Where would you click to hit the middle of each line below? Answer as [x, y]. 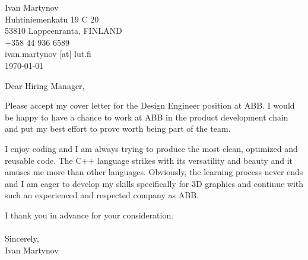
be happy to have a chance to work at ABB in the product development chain [147, 117]
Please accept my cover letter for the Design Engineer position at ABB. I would [150, 105]
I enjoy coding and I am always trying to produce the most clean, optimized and [151, 148]
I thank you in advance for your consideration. [89, 215]
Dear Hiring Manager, [45, 85]
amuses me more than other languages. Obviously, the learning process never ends [154, 172]
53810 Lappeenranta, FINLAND [63, 31]
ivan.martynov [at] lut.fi [48, 54]
